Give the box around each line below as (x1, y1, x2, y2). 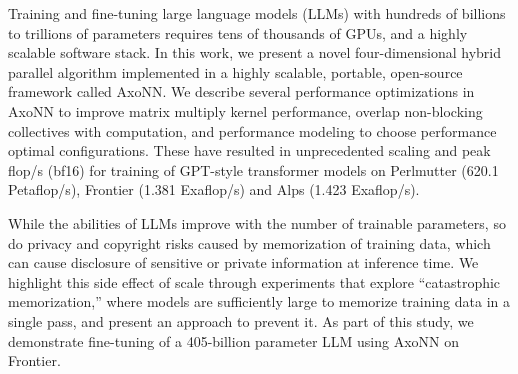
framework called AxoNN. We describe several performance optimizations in (8, 81, 475, 102)
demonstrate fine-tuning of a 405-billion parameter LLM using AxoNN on (8, 330, 460, 351)
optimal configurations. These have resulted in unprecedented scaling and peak (8, 140, 491, 161)
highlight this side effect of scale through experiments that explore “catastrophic (8, 271, 501, 292)
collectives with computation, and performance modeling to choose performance (8, 120, 497, 141)
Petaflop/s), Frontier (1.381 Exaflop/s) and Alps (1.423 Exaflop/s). (8, 179, 420, 200)
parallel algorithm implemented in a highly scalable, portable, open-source (8, 61, 463, 82)
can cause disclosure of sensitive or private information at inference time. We (8, 252, 479, 273)
